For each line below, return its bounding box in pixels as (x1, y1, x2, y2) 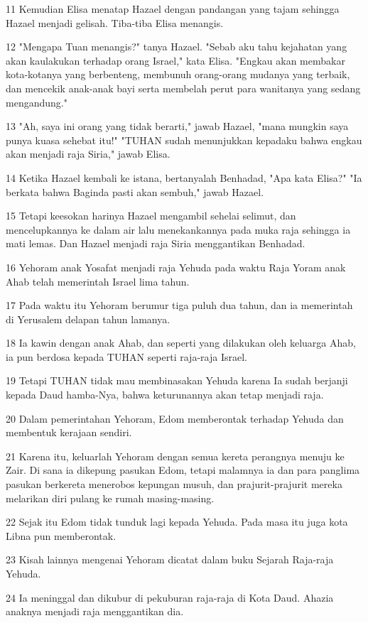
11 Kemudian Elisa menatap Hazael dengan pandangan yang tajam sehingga (6, 1, 340, 16)
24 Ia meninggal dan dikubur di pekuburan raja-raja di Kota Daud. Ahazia (6, 590, 334, 605)
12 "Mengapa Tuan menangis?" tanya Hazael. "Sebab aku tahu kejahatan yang (6, 39, 347, 54)
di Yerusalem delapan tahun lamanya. (6, 311, 171, 326)
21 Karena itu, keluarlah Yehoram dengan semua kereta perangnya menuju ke (6, 448, 345, 463)
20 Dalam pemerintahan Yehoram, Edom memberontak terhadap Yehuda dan (6, 411, 344, 426)
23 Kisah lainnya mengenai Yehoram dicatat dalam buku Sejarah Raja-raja (6, 552, 334, 567)
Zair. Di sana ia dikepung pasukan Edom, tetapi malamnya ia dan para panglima (6, 462, 360, 477)
